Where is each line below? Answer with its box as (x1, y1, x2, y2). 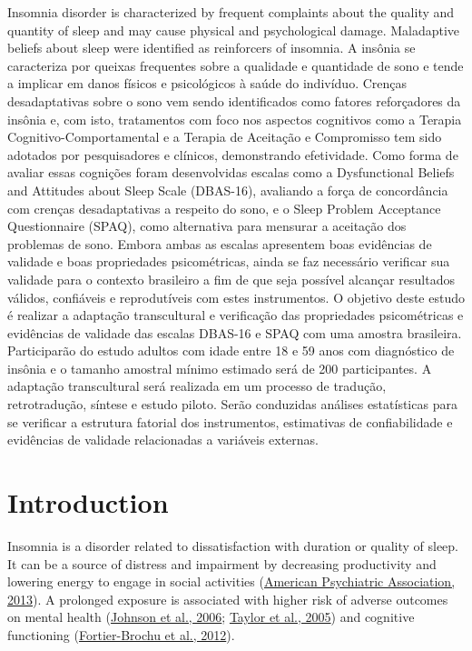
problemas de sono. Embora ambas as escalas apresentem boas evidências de (7, 234, 432, 253)
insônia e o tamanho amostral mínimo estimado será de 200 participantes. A (7, 358, 432, 377)
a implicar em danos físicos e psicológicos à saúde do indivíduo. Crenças (7, 74, 408, 93)
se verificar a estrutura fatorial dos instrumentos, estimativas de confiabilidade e (7, 412, 453, 431)
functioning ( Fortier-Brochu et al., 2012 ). (7, 625, 235, 644)
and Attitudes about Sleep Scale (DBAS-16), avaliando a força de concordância (7, 180, 448, 199)
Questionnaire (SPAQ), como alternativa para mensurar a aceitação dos (7, 216, 407, 235)
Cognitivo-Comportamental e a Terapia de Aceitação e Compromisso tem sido (7, 127, 442, 146)
